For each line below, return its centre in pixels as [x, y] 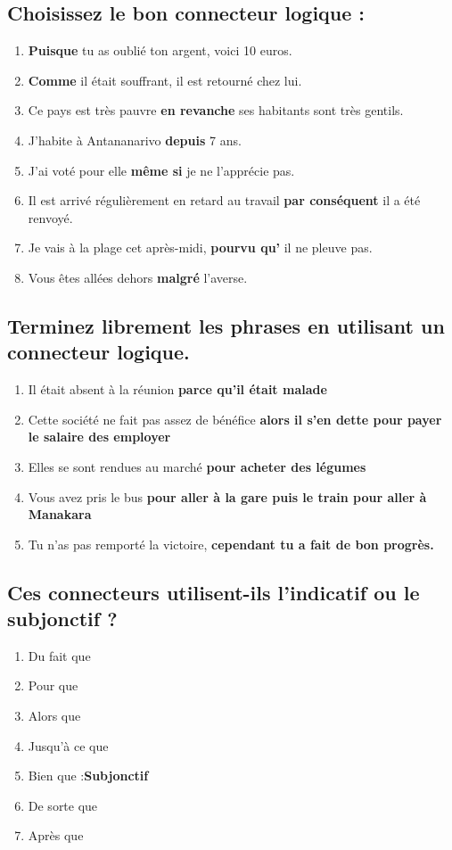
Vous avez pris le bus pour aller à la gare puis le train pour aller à [227, 496]
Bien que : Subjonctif [88, 776]
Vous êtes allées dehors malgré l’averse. [138, 277]
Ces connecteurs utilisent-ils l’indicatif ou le [214, 592]
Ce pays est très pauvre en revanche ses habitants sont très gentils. [216, 110]
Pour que [53, 685]
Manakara [60, 514]
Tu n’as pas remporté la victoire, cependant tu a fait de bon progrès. [231, 544]
